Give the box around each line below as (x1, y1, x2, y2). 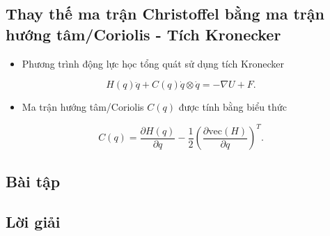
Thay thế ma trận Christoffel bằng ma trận (6, 3, 324, 24)
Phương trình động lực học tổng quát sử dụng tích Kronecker (22, 56, 284, 70)
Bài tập (6, 170, 61, 191)
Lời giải (6, 211, 61, 233)
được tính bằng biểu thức (178, 100, 287, 114)
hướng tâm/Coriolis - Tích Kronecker (6, 23, 281, 45)
